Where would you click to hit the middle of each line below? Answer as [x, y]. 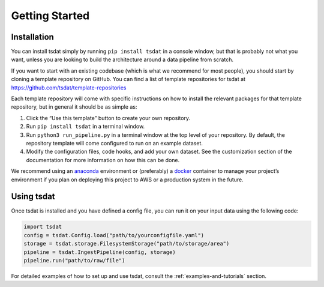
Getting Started [50, 16]
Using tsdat [33, 197]
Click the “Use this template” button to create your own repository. [108, 118]
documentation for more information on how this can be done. [103, 160]
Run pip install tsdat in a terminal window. [85, 127]
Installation [32, 37]
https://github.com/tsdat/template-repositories [69, 88]
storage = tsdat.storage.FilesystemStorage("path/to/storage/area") [127, 244]
